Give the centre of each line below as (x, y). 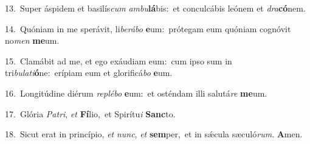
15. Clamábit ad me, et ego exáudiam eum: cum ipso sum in (119, 60)
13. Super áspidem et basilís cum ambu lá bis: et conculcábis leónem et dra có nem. (155, 8)
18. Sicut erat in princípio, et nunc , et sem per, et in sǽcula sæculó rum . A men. (154, 134)
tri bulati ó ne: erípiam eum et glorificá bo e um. (89, 73)
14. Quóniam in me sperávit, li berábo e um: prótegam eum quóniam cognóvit (148, 28)
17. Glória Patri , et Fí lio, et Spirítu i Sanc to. (90, 113)
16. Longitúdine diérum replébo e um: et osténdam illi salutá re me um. (136, 93)
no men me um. (32, 40)
